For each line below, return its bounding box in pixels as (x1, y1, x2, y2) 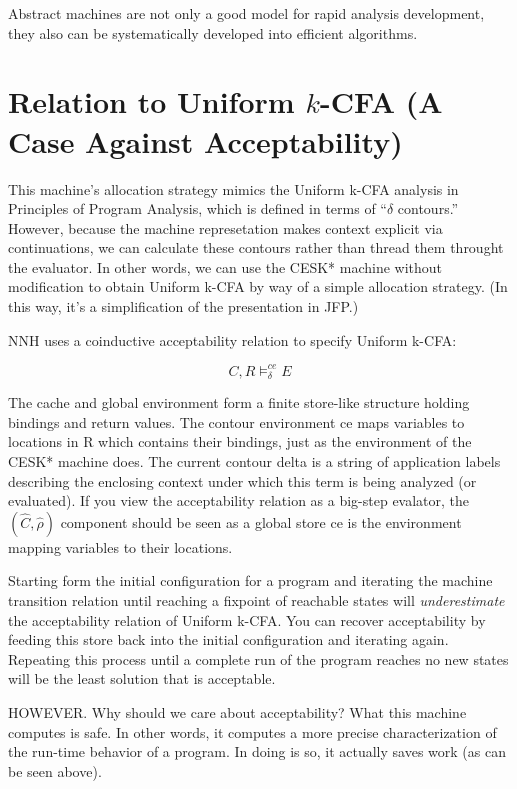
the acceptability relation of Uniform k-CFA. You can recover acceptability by (8, 609, 486, 630)
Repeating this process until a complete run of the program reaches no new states (8, 648, 509, 669)
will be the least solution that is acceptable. (8, 668, 276, 689)
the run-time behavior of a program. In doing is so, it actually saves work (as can (8, 741, 506, 762)
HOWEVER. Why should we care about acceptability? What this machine (8, 701, 467, 722)
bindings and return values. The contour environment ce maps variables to (8, 411, 465, 432)
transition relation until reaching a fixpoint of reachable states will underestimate (8, 589, 505, 610)
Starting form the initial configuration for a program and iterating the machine (8, 570, 493, 591)
